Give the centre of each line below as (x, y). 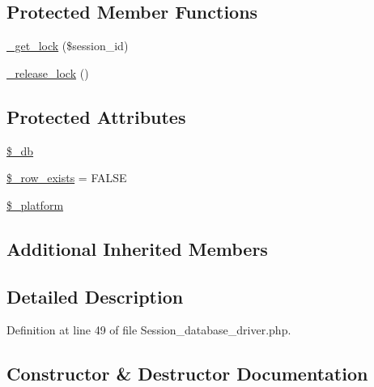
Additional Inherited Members (137, 248)
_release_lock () (48, 72)
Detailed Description (95, 296)
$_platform (35, 204)
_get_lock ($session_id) (68, 46)
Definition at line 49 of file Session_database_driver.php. (149, 330)
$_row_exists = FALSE (67, 178)
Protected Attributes (96, 116)
